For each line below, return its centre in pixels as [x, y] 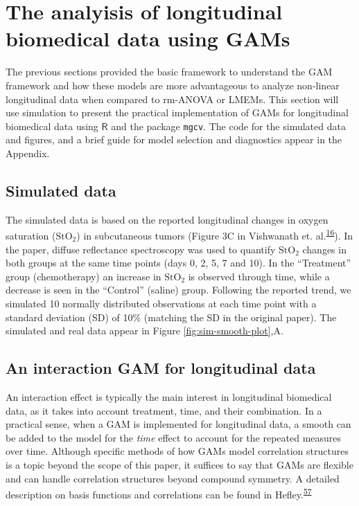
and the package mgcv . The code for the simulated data [228, 126]
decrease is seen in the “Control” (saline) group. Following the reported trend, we [178, 290]
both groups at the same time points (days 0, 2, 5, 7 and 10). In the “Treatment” [178, 263]
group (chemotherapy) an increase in [84, 276]
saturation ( [31, 235]
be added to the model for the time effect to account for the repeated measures [174, 437]
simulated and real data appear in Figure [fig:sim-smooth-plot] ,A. [145, 331]
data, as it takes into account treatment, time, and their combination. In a [164, 410]
